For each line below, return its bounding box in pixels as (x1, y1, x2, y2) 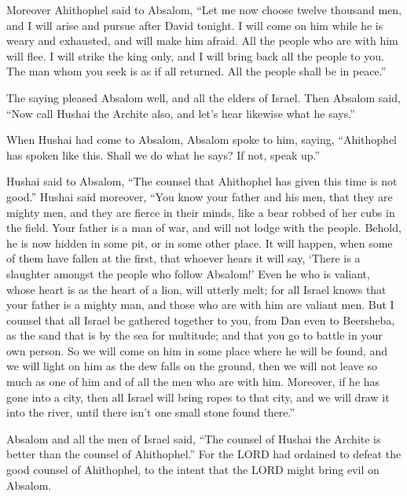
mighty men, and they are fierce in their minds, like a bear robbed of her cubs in (6, 204, 395, 220)
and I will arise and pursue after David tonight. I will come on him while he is (6, 17, 383, 33)
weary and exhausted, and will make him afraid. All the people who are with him (6, 32, 398, 49)
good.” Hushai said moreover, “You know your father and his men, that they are (6, 188, 393, 204)
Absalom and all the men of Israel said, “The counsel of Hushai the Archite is (6, 430, 381, 446)
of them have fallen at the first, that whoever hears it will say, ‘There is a (6, 250, 361, 266)
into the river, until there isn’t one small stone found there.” (6, 404, 295, 421)
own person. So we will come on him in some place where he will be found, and (6, 342, 388, 358)
